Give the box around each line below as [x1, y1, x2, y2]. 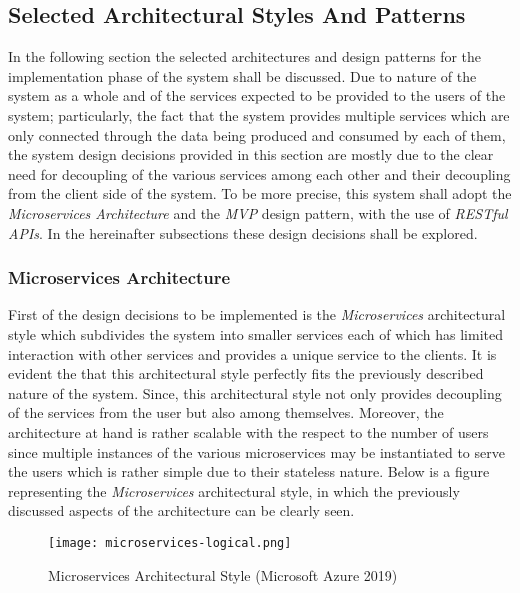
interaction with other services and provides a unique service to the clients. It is [8, 343, 497, 364]
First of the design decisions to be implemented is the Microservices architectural [8, 304, 506, 325]
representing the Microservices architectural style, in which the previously [8, 480, 460, 501]
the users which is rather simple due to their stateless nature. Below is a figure [8, 461, 490, 482]
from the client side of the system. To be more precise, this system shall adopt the [8, 183, 512, 204]
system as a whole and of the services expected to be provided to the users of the [8, 85, 506, 106]
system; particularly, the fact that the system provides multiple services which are [8, 104, 510, 125]
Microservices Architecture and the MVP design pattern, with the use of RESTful [8, 202, 508, 223]
